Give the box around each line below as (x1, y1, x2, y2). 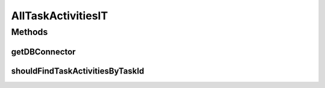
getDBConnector (11, 46, 76, 57)
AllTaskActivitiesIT (11, 9, 108, 22)
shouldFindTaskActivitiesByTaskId (11, 66, 144, 76)
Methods (11, 27, 48, 37)
